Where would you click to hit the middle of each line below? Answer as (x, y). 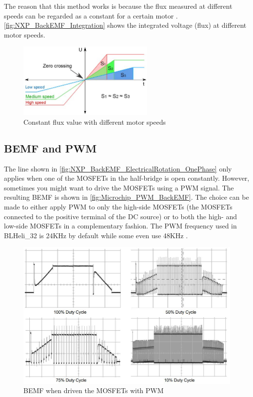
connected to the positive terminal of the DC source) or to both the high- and (121, 216)
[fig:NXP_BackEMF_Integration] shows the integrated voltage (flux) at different (125, 25)
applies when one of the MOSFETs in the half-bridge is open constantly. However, (127, 178)
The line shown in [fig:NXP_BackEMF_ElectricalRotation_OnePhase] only (118, 168)
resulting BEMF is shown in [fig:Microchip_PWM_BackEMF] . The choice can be (126, 197)
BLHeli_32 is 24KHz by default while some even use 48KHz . (96, 235)
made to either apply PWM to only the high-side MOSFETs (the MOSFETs (118, 207)
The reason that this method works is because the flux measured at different (118, 6)
